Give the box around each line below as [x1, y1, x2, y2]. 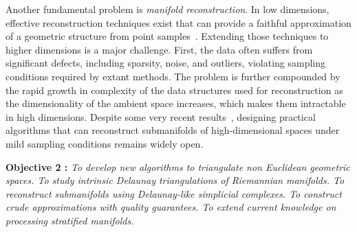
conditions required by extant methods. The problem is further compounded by [6, 69, 340, 83]
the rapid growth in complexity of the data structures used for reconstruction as [6, 82, 343, 97]
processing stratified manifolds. [6, 213, 134, 227]
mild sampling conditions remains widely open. [6, 136, 204, 150]
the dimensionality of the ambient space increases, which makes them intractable [6, 96, 346, 111]
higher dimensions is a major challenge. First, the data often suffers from [6, 42, 313, 56]
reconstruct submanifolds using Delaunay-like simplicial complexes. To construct [6, 186, 342, 200]
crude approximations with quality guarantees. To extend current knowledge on [6, 200, 336, 214]
